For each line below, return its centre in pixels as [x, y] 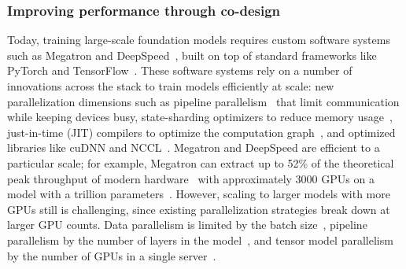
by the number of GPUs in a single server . [112, 255]
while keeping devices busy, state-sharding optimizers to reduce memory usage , [200, 117]
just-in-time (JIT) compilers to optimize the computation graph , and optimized [201, 132]
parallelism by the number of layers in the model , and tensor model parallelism [200, 240]
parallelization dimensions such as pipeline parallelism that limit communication [203, 101]
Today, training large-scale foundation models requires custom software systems [199, 40]
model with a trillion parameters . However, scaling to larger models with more [199, 194]
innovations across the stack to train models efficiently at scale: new [171, 86]
